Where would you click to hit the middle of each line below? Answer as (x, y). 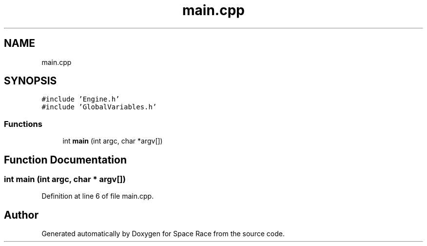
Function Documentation (65, 160)
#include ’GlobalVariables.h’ (99, 107)
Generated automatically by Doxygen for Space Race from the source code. (163, 234)
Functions (23, 124)
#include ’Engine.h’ (81, 99)
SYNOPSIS (30, 81)
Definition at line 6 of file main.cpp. (98, 196)
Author (21, 215)
